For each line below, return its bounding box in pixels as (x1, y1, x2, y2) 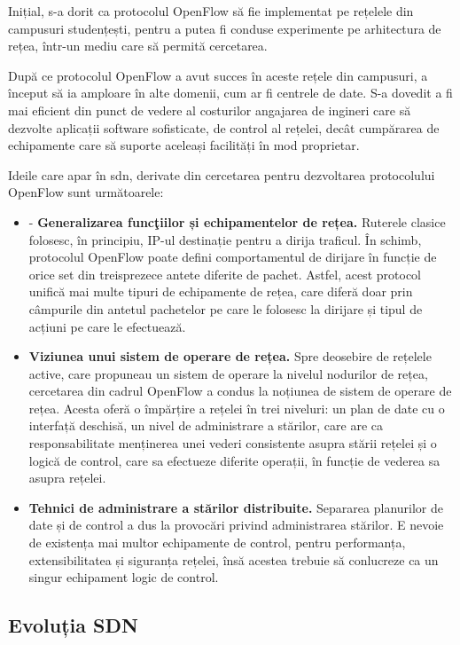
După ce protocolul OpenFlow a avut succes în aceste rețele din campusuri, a (8, 66, 428, 84)
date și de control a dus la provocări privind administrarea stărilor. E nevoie (28, 515, 444, 534)
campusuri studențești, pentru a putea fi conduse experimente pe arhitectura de (8, 19, 441, 37)
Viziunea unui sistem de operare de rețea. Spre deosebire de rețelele (28, 347, 432, 366)
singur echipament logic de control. (28, 568, 219, 586)
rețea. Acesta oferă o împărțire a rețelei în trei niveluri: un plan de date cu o (28, 398, 445, 417)
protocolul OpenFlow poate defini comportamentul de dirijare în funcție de (28, 248, 437, 266)
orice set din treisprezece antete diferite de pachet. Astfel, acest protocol (28, 264, 422, 283)
